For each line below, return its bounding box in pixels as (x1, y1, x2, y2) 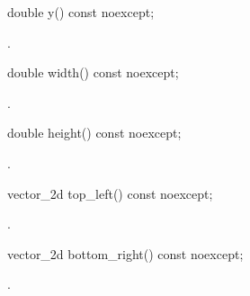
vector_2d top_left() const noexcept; (7, 184, 213, 202)
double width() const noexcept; (7, 63, 179, 82)
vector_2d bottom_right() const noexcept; (7, 244, 244, 263)
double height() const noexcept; (7, 123, 182, 142)
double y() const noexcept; (7, 3, 155, 21)
